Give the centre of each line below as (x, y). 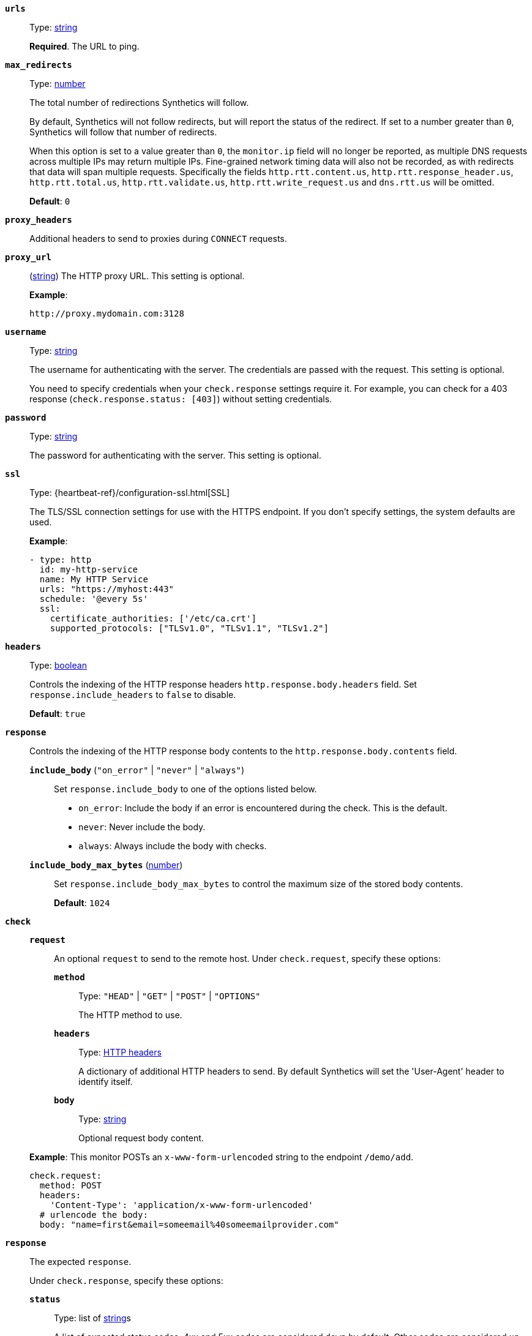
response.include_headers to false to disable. (133, 695)
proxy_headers (39, 220)
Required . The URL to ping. (84, 46)
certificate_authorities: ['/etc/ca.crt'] (153, 618)
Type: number (58, 84)
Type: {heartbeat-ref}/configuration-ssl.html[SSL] (130, 493)
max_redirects (39, 65)
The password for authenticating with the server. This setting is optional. (175, 455)
